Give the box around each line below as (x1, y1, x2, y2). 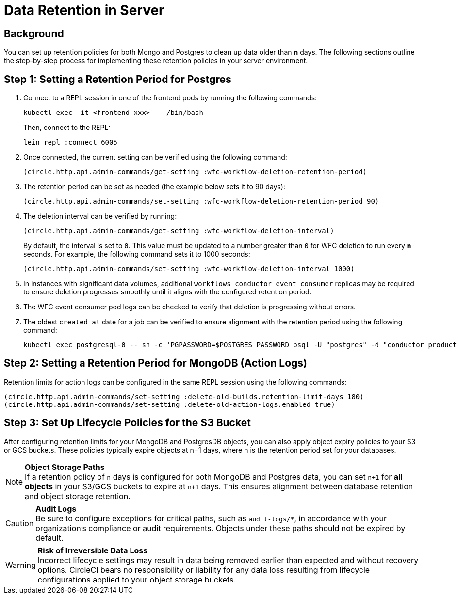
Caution (5, 518, 34, 528)
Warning (5, 560, 36, 570)
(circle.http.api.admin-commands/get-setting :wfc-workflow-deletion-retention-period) (23, 168, 367, 176)
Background (4, 27, 64, 40)
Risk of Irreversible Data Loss (37, 545, 148, 555)
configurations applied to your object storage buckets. (37, 574, 236, 584)
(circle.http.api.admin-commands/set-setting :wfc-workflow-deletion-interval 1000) (23, 265, 355, 273)
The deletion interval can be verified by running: (23, 212, 177, 221)
